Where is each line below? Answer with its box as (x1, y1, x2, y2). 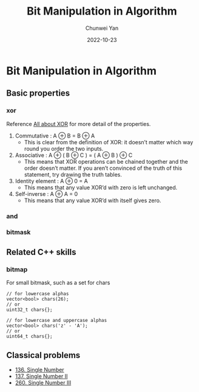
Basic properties (6, 88, 70, 99)
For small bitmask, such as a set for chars (6, 279, 110, 287)
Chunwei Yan (85, 24, 119, 32)
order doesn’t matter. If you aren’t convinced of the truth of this (24, 164, 183, 172)
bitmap (6, 265, 28, 273)
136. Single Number (15, 366, 65, 373)
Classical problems (6, 350, 81, 360)
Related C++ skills (6, 247, 76, 257)
